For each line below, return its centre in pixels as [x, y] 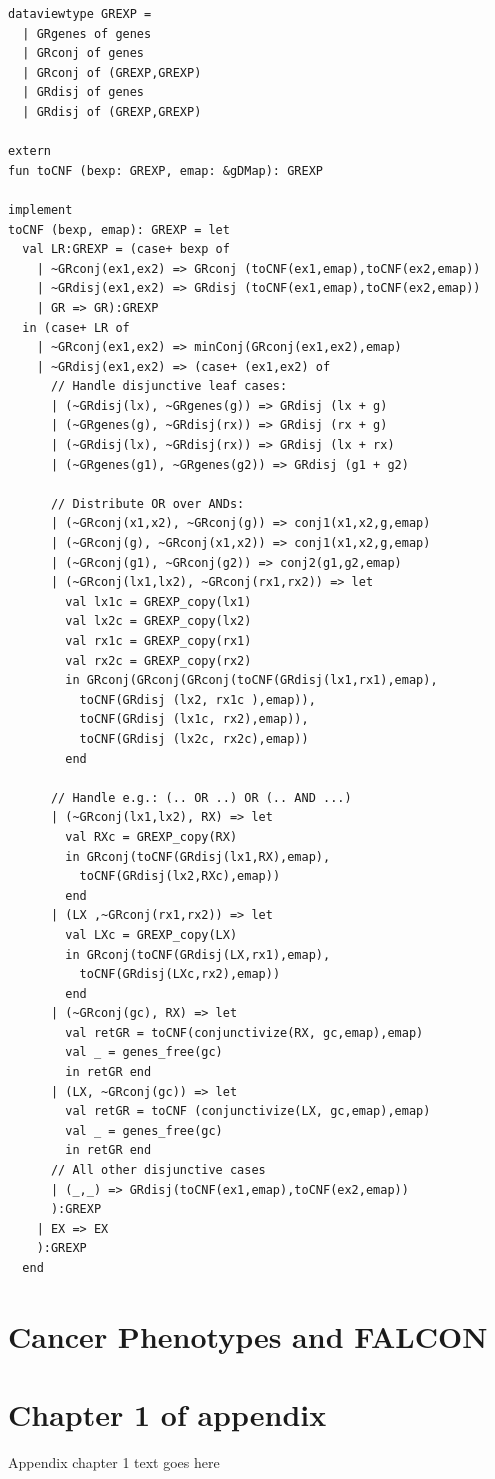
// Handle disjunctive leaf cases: [169, 386]
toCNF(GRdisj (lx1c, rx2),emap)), [194, 719]
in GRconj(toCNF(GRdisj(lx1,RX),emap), [198, 856]
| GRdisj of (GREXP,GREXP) [112, 111]
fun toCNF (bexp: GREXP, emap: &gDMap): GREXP [165, 170]
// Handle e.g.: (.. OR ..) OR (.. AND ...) [201, 797]
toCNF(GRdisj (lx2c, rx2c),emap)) [194, 738]
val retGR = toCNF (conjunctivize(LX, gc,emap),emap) [248, 1111]
